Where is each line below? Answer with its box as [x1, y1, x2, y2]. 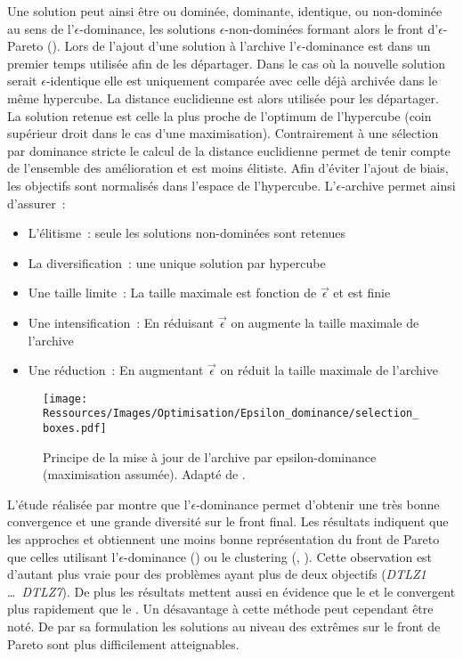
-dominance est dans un [301, 37, 431, 55]
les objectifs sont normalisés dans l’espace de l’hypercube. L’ [7, 175, 337, 194]
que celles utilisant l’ [7, 547, 119, 565]
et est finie [333, 283, 391, 302]
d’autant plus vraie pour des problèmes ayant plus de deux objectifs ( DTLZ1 [7, 565, 426, 583]
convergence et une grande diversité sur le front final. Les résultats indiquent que [7, 512, 449, 531]
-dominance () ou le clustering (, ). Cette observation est [124, 547, 433, 565]
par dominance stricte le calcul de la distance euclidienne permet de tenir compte [7, 141, 451, 159]
